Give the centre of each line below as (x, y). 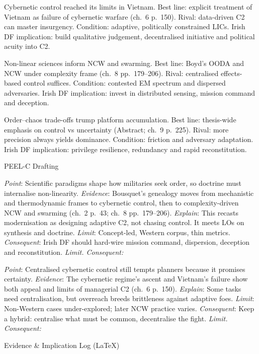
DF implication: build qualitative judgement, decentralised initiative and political (129, 36)
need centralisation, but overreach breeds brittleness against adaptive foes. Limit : (129, 298)
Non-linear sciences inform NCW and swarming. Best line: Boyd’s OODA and (124, 63)
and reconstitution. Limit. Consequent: (64, 252)
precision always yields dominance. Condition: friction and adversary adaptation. (129, 139)
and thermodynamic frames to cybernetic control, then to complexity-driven (121, 203)
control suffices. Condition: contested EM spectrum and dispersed (124, 83)
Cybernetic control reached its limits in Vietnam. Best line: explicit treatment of (128, 7)
